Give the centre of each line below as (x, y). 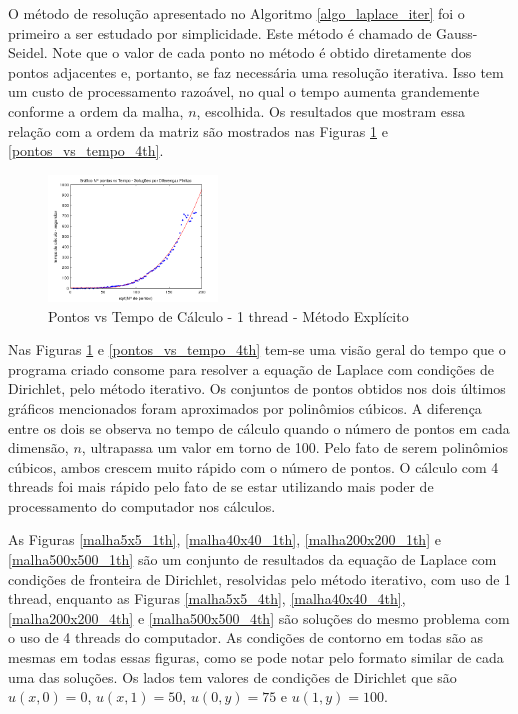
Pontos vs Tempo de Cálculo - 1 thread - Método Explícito (228, 315)
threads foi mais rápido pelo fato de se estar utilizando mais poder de (221, 486)
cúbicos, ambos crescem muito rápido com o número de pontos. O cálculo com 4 (253, 466)
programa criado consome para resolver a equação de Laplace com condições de (251, 368)
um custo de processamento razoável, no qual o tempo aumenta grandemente (244, 91)
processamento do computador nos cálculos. (142, 505)
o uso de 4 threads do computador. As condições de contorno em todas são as (246, 637)
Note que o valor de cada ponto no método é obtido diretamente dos (262, 52)
